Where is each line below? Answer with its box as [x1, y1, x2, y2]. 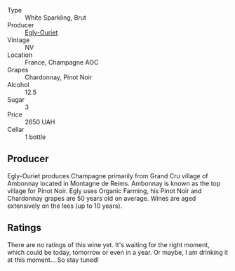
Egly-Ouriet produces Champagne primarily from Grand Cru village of [7, 171, 208, 180]
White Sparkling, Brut [25, 13, 86, 22]
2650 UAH [25, 118, 55, 126]
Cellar [7, 126, 25, 133]
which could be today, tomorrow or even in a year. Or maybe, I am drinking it [7, 248, 229, 256]
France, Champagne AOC [25, 58, 99, 66]
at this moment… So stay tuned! [7, 256, 100, 264]
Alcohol [7, 81, 29, 88]
